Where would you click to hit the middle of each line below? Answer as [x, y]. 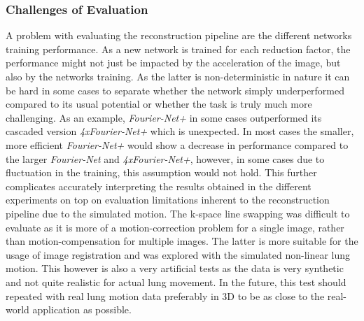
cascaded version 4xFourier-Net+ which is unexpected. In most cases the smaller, [180, 131]
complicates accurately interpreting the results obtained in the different [159, 186]
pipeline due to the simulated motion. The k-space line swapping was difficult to [178, 213]
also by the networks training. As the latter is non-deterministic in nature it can [178, 76]
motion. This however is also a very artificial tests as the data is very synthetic [175, 268]
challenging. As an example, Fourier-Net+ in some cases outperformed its [164, 117]
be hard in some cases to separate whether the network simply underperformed [175, 90]
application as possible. [82, 309]
